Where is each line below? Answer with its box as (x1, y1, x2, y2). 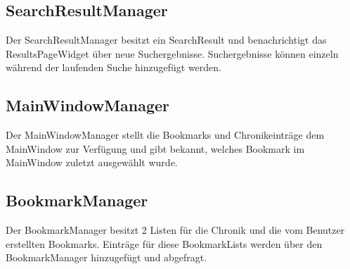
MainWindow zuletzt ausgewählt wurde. (6, 155, 178, 170)
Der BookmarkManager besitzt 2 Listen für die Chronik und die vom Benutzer (6, 223, 345, 237)
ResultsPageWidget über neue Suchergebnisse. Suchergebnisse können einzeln (6, 46, 339, 61)
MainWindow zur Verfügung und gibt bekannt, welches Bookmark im (6, 141, 305, 156)
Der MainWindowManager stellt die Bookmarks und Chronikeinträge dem (6, 127, 325, 142)
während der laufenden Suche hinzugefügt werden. (6, 60, 221, 75)
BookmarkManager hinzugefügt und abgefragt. (6, 250, 207, 265)
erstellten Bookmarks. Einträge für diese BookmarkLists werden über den (6, 236, 323, 251)
